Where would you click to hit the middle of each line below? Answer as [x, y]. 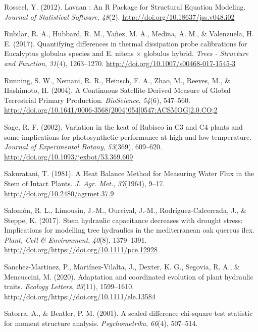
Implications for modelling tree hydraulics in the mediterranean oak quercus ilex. [129, 230]
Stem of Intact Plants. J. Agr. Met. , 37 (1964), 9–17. [85, 183]
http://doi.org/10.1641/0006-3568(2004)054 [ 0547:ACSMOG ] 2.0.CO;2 [111, 110]
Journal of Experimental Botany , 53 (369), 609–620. [83, 147]
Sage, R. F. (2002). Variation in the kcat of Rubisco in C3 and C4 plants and [123, 126]
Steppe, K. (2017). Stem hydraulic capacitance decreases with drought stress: [123, 220]
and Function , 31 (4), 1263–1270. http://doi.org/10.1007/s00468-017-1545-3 [120, 63]
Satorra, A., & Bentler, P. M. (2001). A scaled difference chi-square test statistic [128, 313]
